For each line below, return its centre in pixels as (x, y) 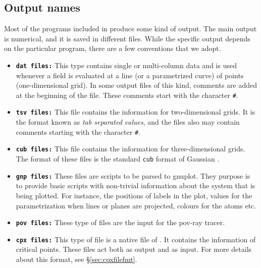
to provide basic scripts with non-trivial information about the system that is (136, 185)
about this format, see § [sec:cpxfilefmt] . (76, 259)
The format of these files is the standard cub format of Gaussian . (118, 159)
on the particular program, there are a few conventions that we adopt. (113, 48)
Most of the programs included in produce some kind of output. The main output (130, 29)
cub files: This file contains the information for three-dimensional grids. (130, 149)
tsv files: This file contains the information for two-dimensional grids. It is (136, 112)
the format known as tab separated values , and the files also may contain (128, 122)
